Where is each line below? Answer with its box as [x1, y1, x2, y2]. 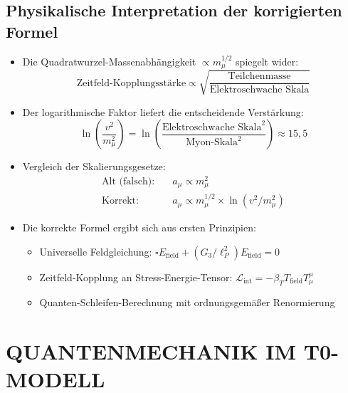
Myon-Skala [186, 137, 238, 148]
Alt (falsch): [102, 176, 155, 187]
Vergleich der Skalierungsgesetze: [22, 159, 166, 174]
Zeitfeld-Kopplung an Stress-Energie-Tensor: [39, 269, 233, 284]
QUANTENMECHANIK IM [6, 336, 296, 365]
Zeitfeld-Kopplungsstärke [76, 78, 186, 88]
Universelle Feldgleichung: [39, 243, 152, 258]
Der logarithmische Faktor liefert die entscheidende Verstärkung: [22, 104, 304, 119]
